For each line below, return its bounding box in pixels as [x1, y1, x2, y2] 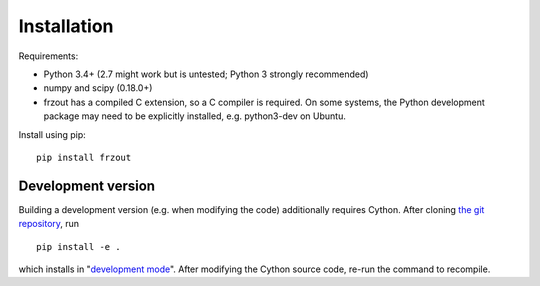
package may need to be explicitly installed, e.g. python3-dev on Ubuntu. [43, 110, 347, 122]
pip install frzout [36, 151, 132, 163]
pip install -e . [36, 241, 121, 252]
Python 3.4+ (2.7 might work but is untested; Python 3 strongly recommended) [43, 68, 369, 80]
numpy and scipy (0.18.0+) [43, 82, 153, 94]
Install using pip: [18, 128, 87, 140]
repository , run [18, 218, 80, 230]
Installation [18, 15, 114, 37]
